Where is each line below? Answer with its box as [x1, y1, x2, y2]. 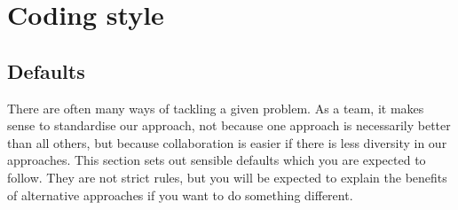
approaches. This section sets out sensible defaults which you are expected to [7, 151, 426, 169]
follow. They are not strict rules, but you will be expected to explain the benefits [7, 167, 447, 186]
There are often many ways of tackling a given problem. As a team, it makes [7, 98, 424, 117]
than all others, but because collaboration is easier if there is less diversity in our [7, 133, 447, 152]
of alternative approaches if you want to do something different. [7, 185, 353, 204]
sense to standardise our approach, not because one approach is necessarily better [7, 116, 451, 135]
